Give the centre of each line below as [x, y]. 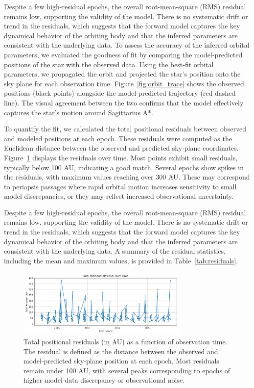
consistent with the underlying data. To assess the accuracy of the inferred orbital [127, 45]
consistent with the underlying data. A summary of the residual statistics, [115, 251]
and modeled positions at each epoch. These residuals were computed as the [118, 138]
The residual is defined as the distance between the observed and [121, 351]
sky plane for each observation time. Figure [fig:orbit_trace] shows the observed [124, 83]
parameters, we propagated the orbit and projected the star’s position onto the [122, 74]
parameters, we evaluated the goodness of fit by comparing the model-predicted [123, 54]
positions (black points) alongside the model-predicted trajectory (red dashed [120, 93]
